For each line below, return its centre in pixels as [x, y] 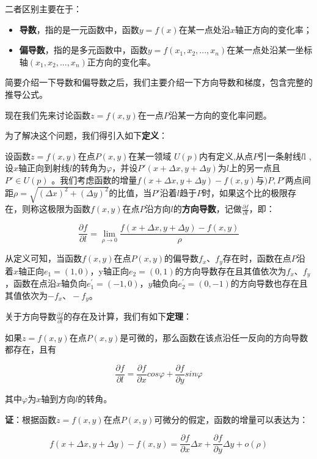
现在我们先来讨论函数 [48, 115]
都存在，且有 [31, 349]
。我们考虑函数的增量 [94, 179]
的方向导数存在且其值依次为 [231, 270]
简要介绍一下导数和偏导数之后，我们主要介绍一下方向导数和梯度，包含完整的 [159, 82]
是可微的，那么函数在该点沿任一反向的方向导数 [214, 337]
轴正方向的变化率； [273, 29]
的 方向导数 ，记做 [207, 209]
